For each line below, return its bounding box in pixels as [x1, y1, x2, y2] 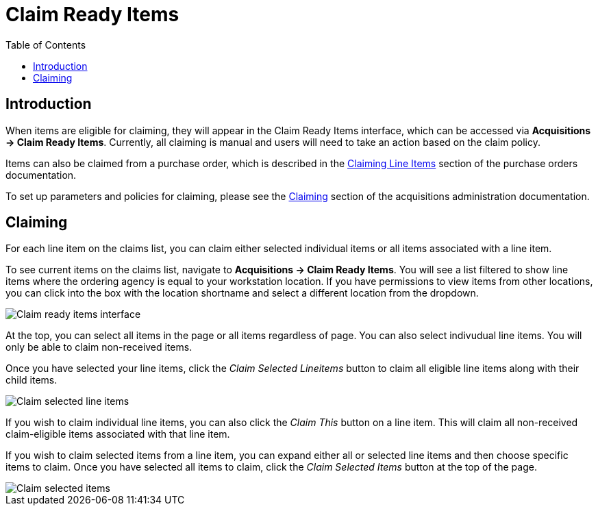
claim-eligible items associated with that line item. [5, 428, 230, 440]
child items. [5, 374, 58, 386]
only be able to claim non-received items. [5, 341, 192, 353]
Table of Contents [5, 38, 86, 51]
